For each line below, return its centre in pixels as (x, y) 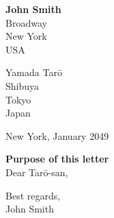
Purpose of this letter (57, 159)
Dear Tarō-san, (37, 172)
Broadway (26, 22)
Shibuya (23, 85)
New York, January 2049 (57, 135)
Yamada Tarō (34, 72)
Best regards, (33, 195)
